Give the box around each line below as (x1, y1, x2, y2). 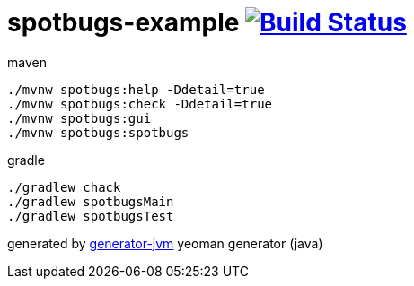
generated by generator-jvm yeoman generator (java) (7, 235, 323, 251)
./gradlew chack (7, 179, 121, 195)
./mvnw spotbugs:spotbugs (7, 125, 189, 140)
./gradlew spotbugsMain (7, 194, 174, 209)
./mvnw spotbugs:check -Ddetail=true (7, 96, 273, 111)
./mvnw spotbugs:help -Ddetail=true (7, 82, 265, 97)
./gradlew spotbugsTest (7, 208, 174, 223)
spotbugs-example (7, 7, 240, 38)
